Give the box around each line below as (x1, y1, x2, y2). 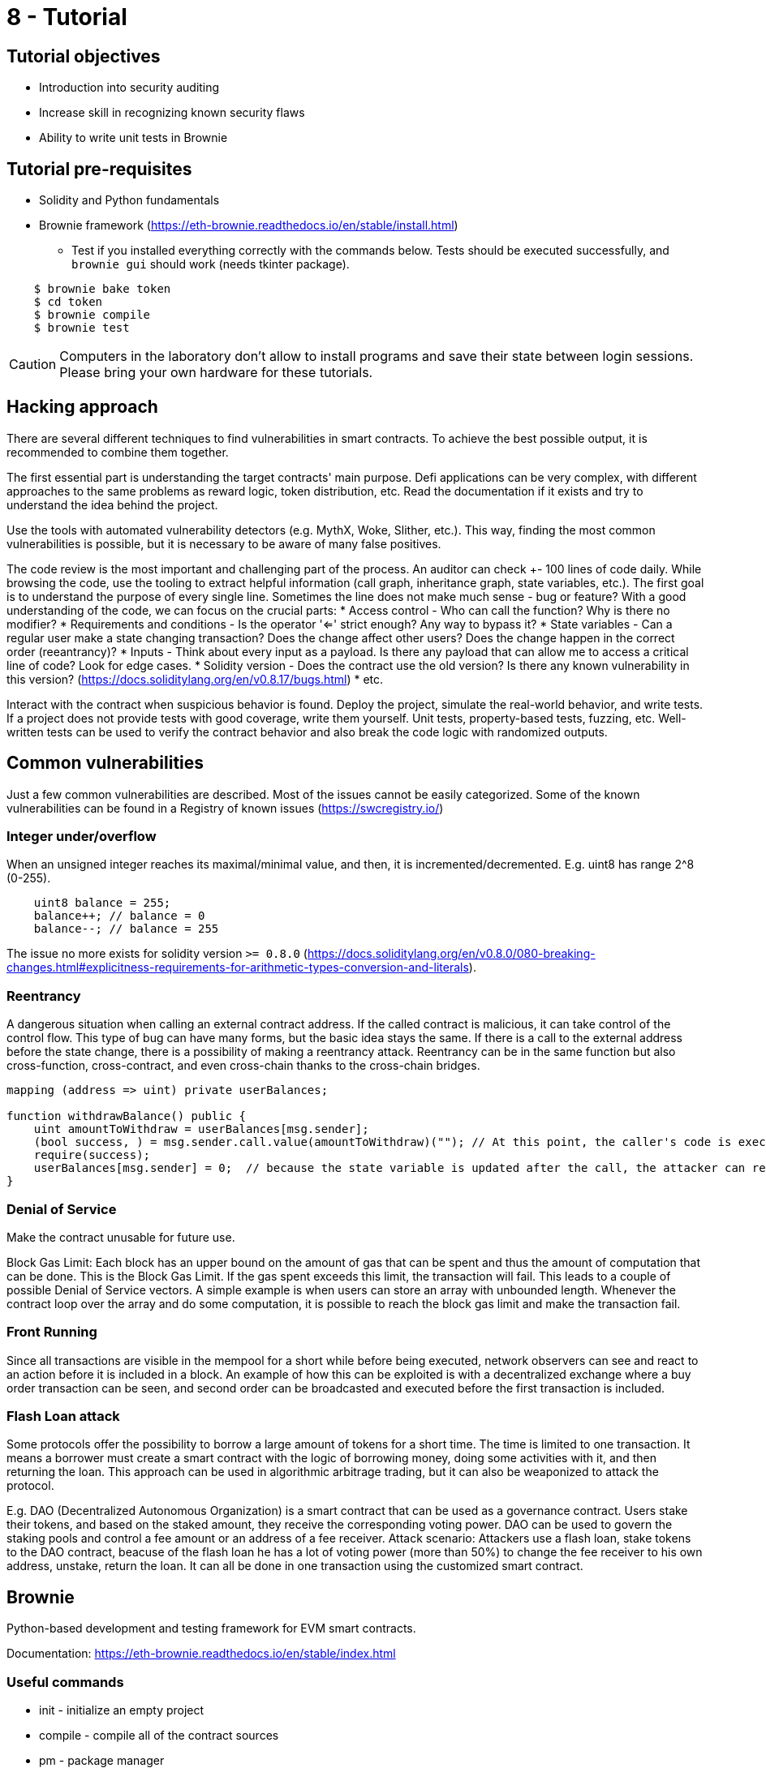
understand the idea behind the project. (6, 497, 218, 512)
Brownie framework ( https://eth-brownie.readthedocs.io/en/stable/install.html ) (39, 218, 458, 233)
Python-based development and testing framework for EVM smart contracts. (6, 1621, 416, 1636)
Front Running (6, 1324, 97, 1341)
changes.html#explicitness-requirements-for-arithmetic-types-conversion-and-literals (6, 960, 469, 975)
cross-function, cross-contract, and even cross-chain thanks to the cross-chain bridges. (6, 1058, 480, 1073)
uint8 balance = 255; (33, 896, 171, 910)
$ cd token (33, 295, 103, 309)
